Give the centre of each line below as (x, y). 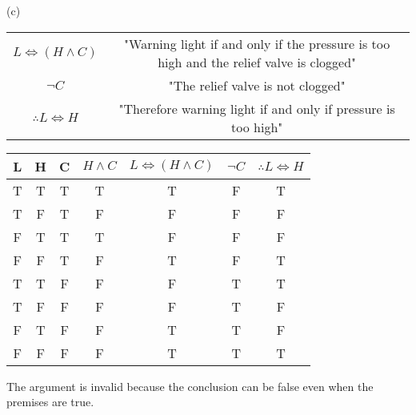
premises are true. (50, 402)
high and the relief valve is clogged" (257, 62)
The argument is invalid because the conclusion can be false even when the (190, 386)
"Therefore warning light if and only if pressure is (257, 108)
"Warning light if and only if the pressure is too (257, 43)
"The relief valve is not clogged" (257, 85)
